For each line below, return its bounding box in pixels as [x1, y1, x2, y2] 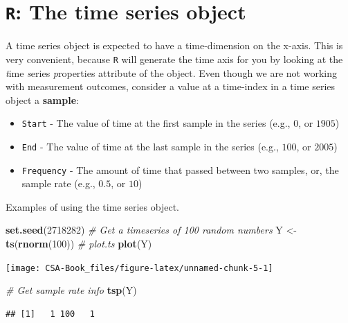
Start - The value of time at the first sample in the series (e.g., [21, 116, 291, 130]
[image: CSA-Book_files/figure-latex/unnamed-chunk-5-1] [6, 263, 273, 273]
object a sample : [6, 92, 79, 107]
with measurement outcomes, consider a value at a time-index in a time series [6, 79, 336, 94]
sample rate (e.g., [21, 176, 95, 191]
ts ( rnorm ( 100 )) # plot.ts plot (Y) [6, 236, 152, 251]
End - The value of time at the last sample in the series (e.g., [21, 139, 279, 153]
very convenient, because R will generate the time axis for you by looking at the [6, 51, 343, 66]
